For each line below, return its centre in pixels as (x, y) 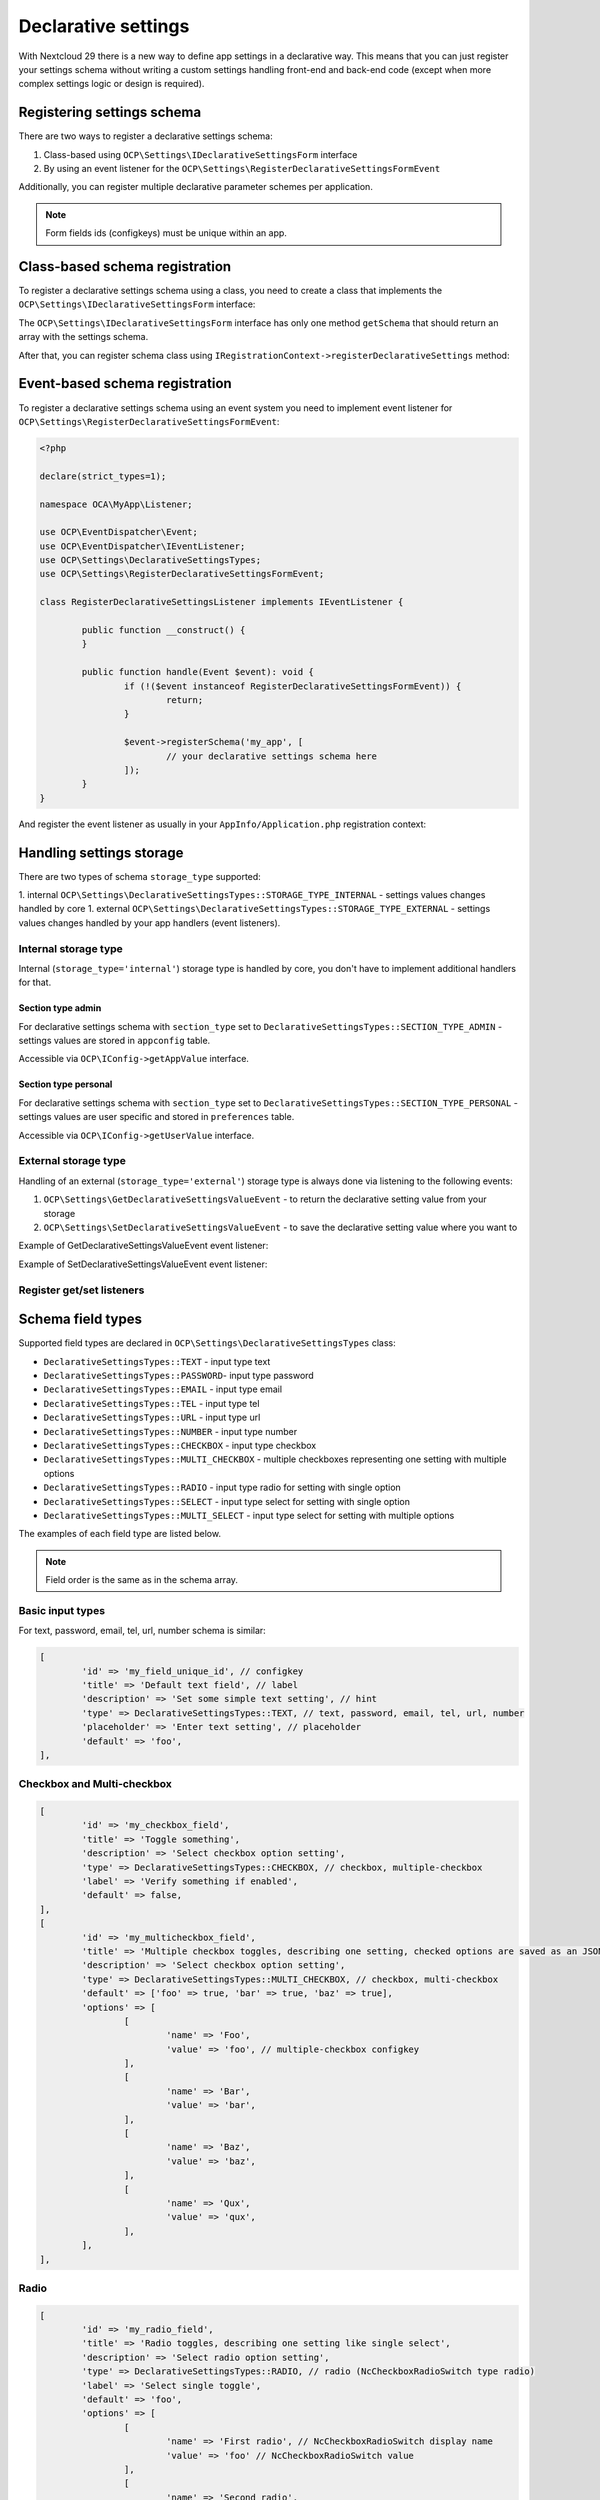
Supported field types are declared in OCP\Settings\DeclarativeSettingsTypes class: (207, 1343)
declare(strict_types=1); (103, 476)
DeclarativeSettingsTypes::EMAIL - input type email (163, 1389)
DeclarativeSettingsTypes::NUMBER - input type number (170, 1431)
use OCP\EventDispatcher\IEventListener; (142, 546)
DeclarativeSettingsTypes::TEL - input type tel (151, 1403)
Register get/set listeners (81, 1290)
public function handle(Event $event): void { (197, 672)
